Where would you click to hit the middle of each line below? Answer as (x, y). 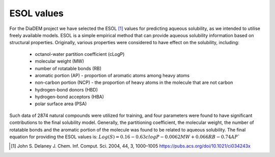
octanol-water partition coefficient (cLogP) (80, 54)
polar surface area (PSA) (61, 104)
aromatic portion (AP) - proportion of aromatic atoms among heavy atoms (112, 75)
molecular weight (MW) (59, 61)
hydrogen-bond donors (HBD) (66, 89)
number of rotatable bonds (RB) (68, 68)
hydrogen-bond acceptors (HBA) (70, 97)
